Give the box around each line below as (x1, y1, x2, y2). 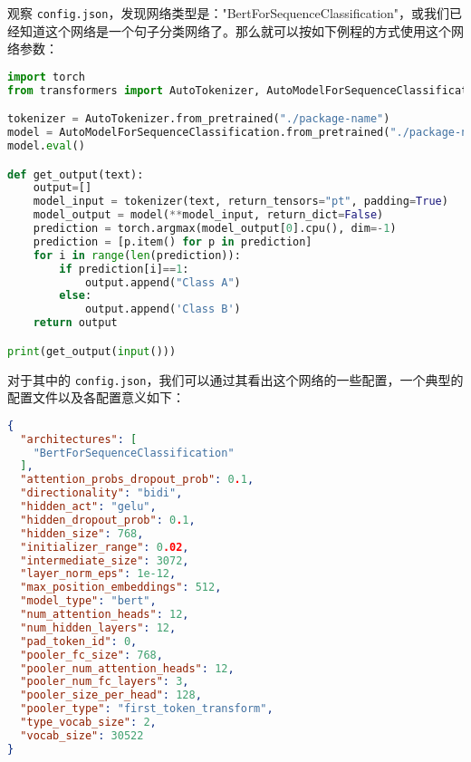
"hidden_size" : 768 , (20, 526, 144, 540)
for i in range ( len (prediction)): (33, 248, 241, 262)
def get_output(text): (7, 168, 144, 181)
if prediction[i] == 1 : (59, 262, 189, 275)
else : (59, 289, 92, 303)
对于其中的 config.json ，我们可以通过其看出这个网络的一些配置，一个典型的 (7, 370, 464, 389)
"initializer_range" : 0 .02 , (20, 540, 189, 554)
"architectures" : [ (20, 432, 138, 446)
